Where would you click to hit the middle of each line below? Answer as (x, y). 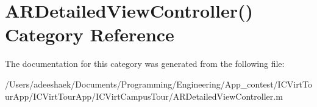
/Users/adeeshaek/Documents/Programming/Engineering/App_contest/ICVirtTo (159, 84)
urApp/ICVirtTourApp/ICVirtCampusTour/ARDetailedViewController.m (144, 96)
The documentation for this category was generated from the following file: (145, 64)
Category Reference (90, 34)
